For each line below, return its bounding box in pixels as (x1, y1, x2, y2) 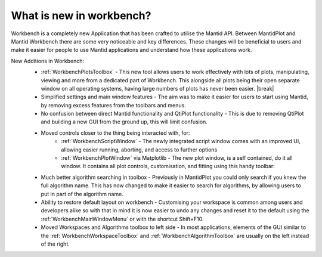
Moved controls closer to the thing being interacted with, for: (41, 129, 190, 137)
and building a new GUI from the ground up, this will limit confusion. (41, 118, 208, 125)
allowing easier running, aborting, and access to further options (61, 146, 218, 153)
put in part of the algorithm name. (41, 190, 123, 197)
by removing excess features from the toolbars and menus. (41, 101, 186, 109)
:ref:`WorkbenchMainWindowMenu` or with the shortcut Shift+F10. (41, 215, 204, 222)
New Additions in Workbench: (11, 57, 85, 64)
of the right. (41, 240, 70, 247)
